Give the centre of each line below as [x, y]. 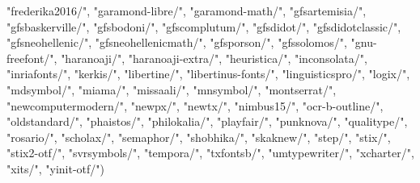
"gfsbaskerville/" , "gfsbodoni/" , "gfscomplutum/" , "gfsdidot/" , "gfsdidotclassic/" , [204, 26]
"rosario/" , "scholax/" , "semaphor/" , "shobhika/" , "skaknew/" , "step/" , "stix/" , [199, 137]
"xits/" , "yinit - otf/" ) [56, 168]
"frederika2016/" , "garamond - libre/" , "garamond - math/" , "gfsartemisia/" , [187, 10]
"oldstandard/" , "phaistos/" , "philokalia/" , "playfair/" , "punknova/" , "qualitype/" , [207, 121]
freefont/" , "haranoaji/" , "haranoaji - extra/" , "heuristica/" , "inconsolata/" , [187, 58]
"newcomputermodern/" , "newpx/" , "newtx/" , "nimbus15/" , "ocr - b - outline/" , [195, 105]
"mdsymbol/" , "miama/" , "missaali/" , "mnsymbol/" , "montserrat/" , [172, 89]
